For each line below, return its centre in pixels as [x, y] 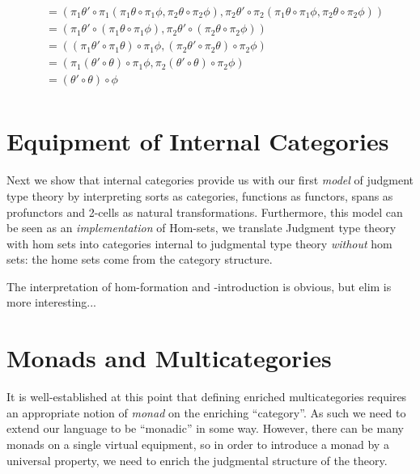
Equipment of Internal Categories [198, 141]
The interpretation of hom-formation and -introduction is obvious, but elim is [199, 286]
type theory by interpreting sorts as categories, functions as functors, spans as [200, 195]
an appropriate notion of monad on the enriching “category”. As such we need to [206, 412]
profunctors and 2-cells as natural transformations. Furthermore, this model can [205, 212]
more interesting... [51, 302]
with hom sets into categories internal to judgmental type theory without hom [199, 243]
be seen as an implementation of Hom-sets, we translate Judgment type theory [202, 228]
